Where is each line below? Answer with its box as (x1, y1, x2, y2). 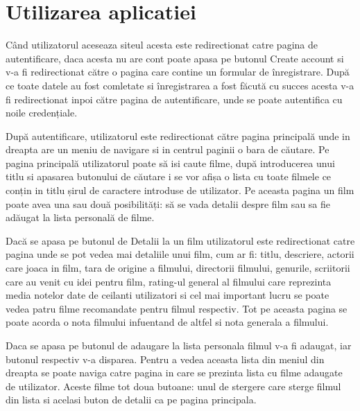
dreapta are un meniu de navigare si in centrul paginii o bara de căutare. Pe (6, 142, 329, 157)
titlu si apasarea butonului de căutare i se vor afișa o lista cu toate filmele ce (6, 169, 332, 184)
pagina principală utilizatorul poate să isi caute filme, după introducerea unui (6, 155, 335, 170)
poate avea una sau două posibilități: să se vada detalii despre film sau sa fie (6, 196, 331, 211)
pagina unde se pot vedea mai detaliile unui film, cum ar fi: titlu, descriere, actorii (6, 247, 354, 261)
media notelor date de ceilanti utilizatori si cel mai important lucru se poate (6, 288, 329, 302)
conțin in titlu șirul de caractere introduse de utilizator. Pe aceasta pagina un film (6, 183, 354, 198)
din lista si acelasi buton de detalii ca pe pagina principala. (6, 392, 257, 407)
